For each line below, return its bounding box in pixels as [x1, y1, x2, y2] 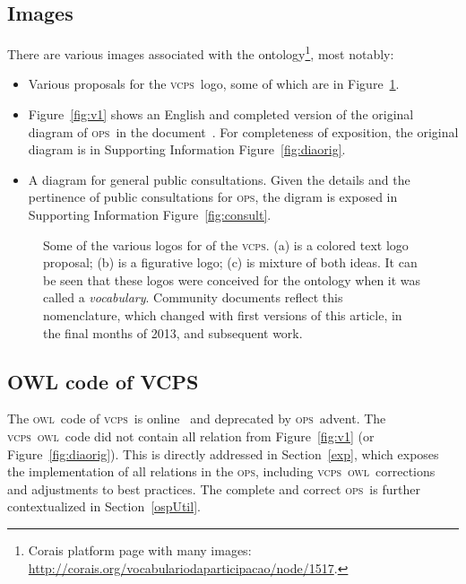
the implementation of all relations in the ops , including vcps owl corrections [7, 462, 436, 481]
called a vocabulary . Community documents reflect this [43, 288, 343, 307]
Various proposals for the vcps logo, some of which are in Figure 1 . [28, 74, 400, 93]
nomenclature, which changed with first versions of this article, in [43, 305, 402, 324]
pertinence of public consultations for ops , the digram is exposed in [28, 187, 398, 206]
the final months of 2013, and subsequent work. [43, 323, 303, 342]
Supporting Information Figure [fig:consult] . [28, 205, 272, 224]
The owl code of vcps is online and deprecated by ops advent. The [7, 409, 386, 428]
